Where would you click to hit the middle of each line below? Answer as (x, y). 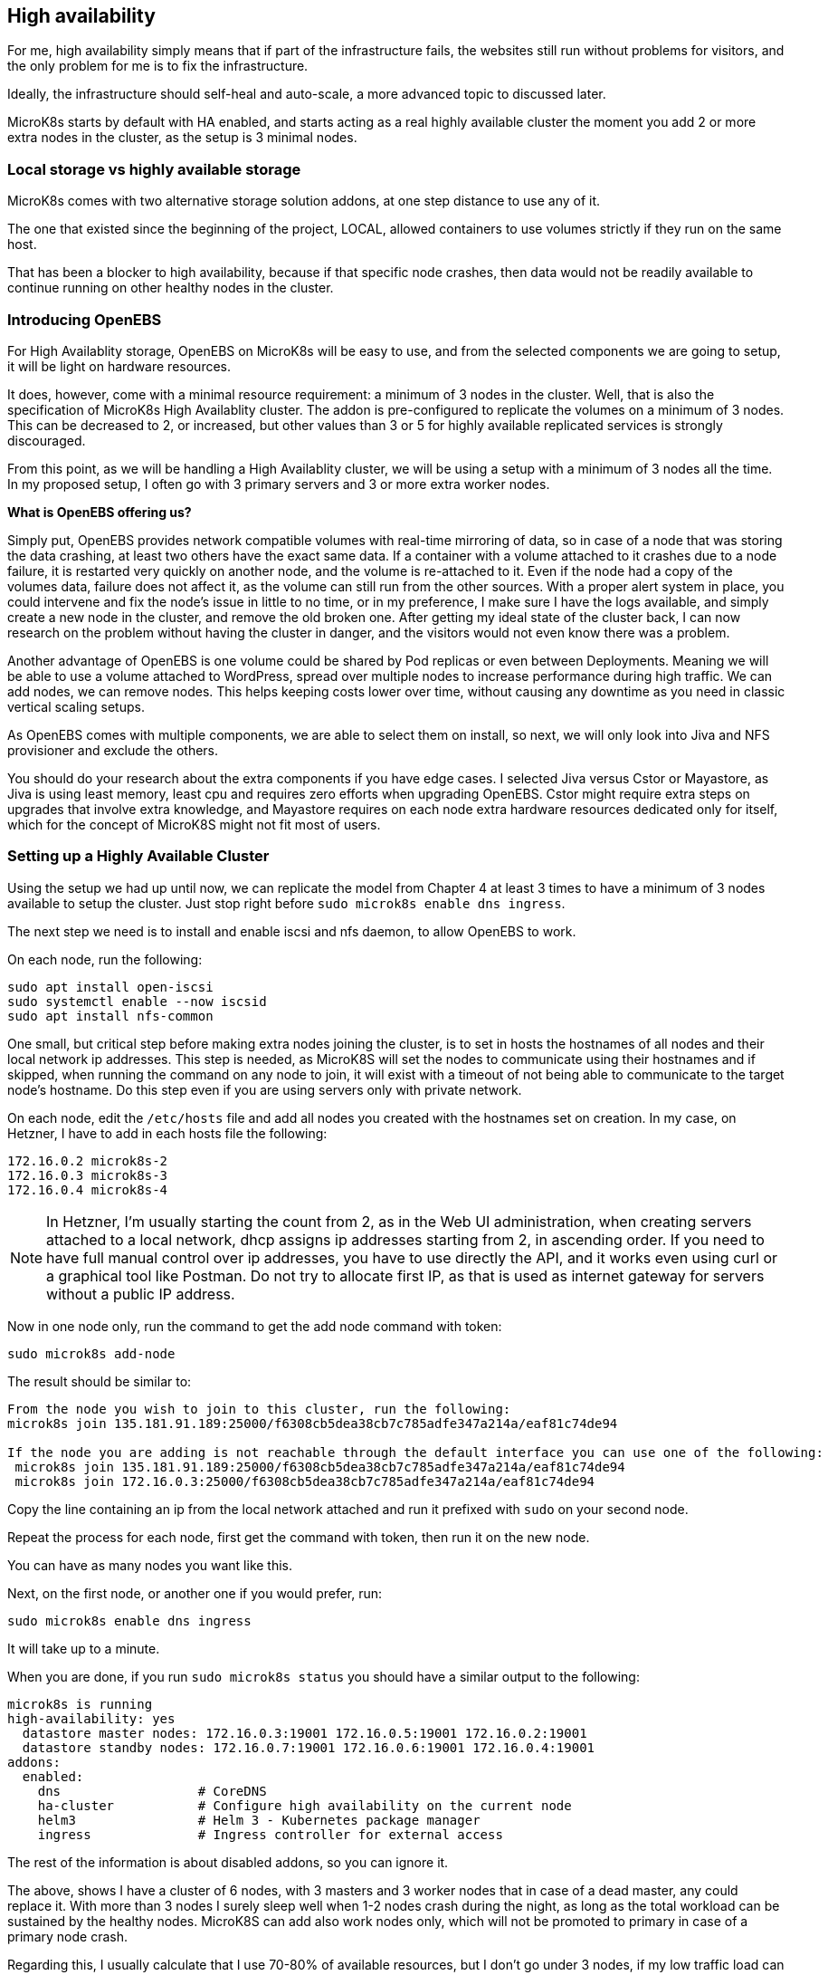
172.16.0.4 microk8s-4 (88, 1189)
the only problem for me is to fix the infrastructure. (158, 66)
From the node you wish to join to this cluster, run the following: (259, 1409)
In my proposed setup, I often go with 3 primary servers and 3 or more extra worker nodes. (279, 484)
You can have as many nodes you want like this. (150, 1565)
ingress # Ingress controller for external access (270, 1834)
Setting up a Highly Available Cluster (138, 856)
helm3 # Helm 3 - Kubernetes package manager (259, 1820)
